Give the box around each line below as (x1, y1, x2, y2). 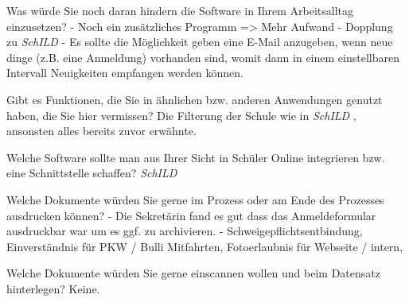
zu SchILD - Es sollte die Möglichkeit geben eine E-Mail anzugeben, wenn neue (6, 33, 393, 50)
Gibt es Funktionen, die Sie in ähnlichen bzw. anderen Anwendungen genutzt (6, 91, 383, 107)
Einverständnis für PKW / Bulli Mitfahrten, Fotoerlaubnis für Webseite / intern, (6, 238, 403, 254)
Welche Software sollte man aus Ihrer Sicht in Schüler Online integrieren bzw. (6, 149, 385, 165)
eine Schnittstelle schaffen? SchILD (6, 165, 177, 181)
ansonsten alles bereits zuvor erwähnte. (6, 122, 197, 139)
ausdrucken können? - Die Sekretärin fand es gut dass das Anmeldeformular (6, 207, 376, 223)
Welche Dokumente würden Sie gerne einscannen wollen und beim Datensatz (6, 265, 380, 281)
